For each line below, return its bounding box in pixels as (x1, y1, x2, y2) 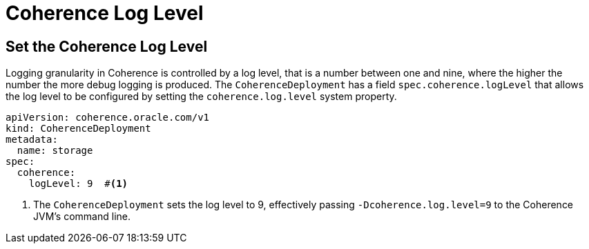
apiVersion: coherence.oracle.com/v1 (6, 112, 210, 123)
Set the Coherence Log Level (6, 37, 208, 55)
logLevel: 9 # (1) (28, 178, 128, 190)
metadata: (6, 134, 58, 146)
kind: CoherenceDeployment (6, 123, 151, 135)
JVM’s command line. (33, 210, 131, 223)
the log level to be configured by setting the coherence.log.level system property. (6, 90, 397, 103)
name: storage (17, 145, 93, 157)
